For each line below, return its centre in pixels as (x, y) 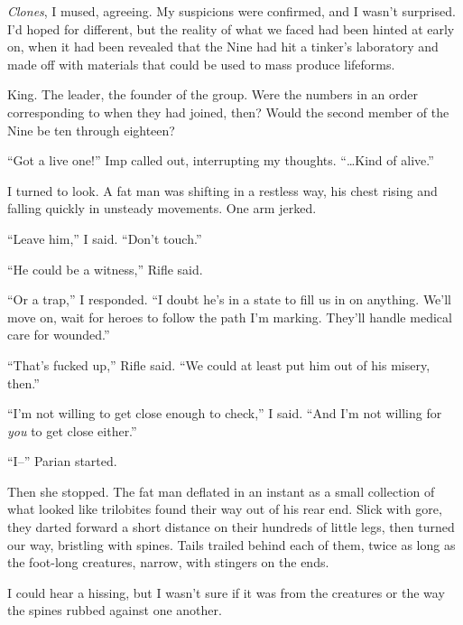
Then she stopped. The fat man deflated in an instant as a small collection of (221, 491)
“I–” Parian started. (62, 461)
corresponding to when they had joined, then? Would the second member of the (228, 112)
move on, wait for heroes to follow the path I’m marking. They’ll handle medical (230, 317)
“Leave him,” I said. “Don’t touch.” (105, 238)
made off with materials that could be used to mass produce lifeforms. (201, 64)
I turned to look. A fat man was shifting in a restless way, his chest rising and (222, 190)
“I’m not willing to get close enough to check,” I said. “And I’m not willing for (225, 413)
